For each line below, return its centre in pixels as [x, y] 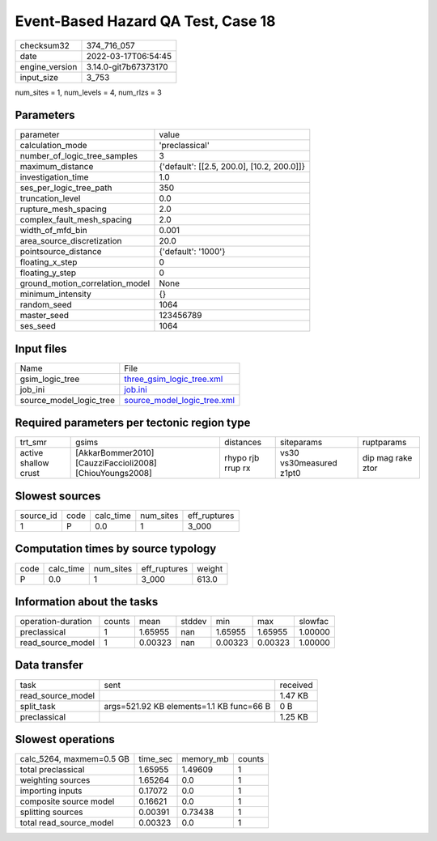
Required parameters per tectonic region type [133, 423]
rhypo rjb [242, 458]
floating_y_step [48, 273]
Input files [41, 348]
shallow [34, 463]
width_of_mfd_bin [54, 231]
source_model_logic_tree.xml [179, 400]
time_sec [156, 759]
